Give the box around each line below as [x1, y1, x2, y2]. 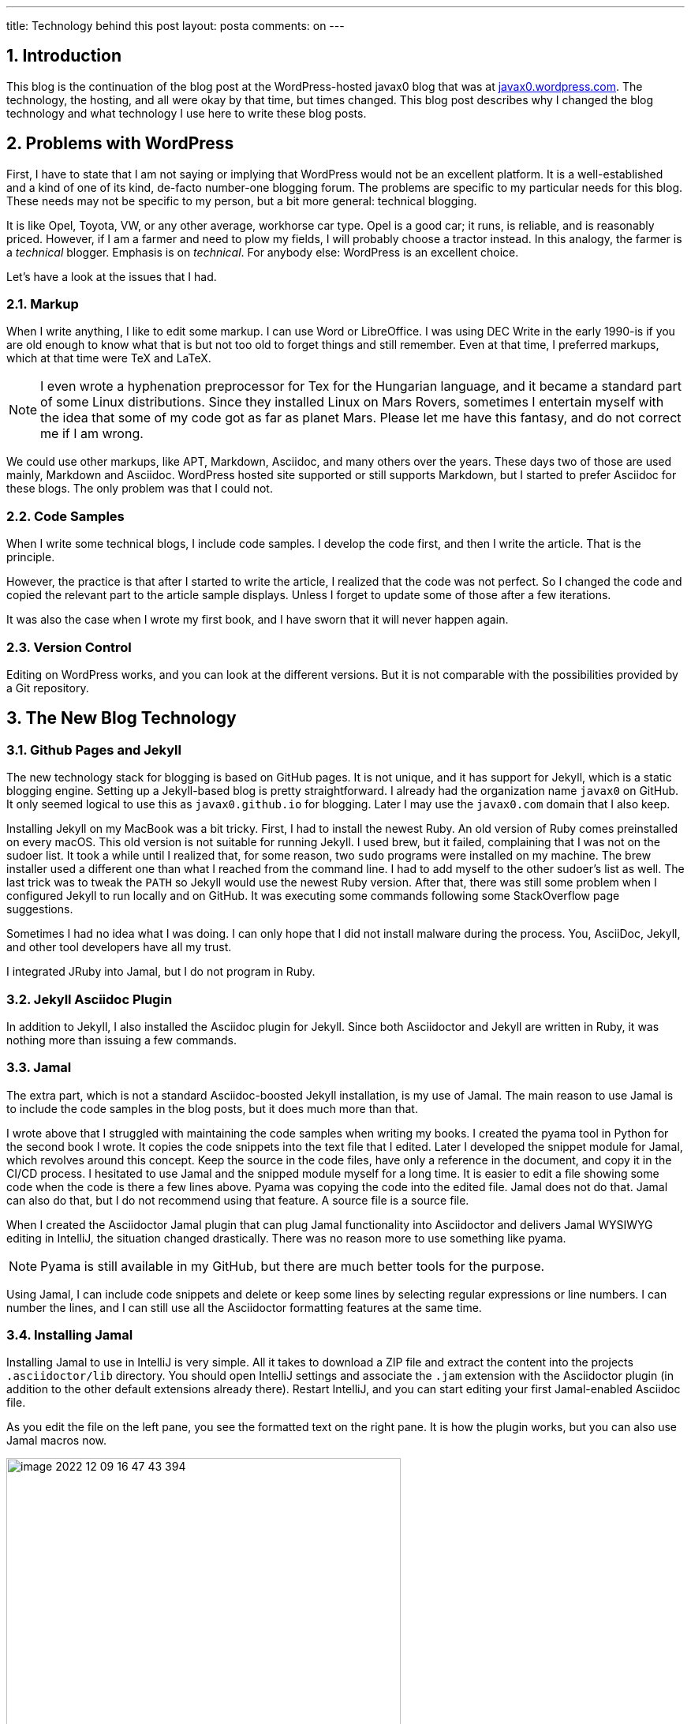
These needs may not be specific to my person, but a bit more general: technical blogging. [6, 193, 477, 208]
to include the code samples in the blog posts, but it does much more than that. [6, 1101, 418, 1115]
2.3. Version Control [6, 639, 132, 655]
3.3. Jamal [6, 1059, 72, 1076]
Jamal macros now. [6, 1434, 107, 1448]
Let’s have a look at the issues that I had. [6, 269, 217, 283]
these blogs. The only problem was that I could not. [6, 482, 273, 496]
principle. [6, 550, 55, 564]
